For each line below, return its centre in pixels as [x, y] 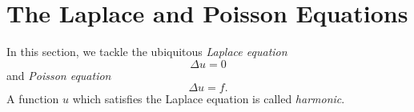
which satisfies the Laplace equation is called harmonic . [209, 99]
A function [33, 99]
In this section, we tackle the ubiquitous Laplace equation [147, 52]
